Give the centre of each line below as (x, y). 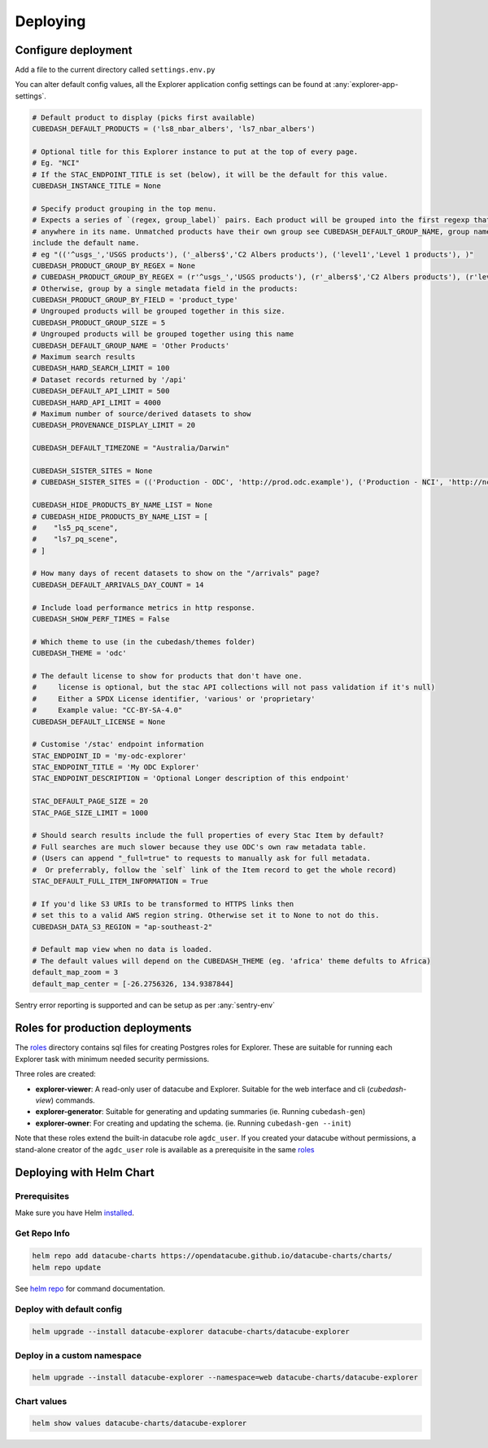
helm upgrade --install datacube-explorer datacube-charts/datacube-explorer (191, 1332)
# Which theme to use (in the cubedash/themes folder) (144, 642)
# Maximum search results (84, 357)
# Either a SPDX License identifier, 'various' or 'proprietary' (174, 699)
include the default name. (86, 243)
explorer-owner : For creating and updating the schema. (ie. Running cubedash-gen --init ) (193, 1123)
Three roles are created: (56, 1074)
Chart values (41, 1401)
